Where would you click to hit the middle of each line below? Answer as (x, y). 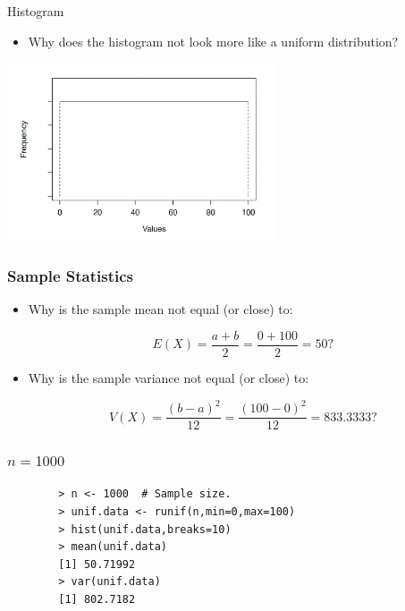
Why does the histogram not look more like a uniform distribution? (213, 41)
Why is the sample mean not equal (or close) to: (160, 309)
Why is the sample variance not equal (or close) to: (169, 377)
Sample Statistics (71, 276)
